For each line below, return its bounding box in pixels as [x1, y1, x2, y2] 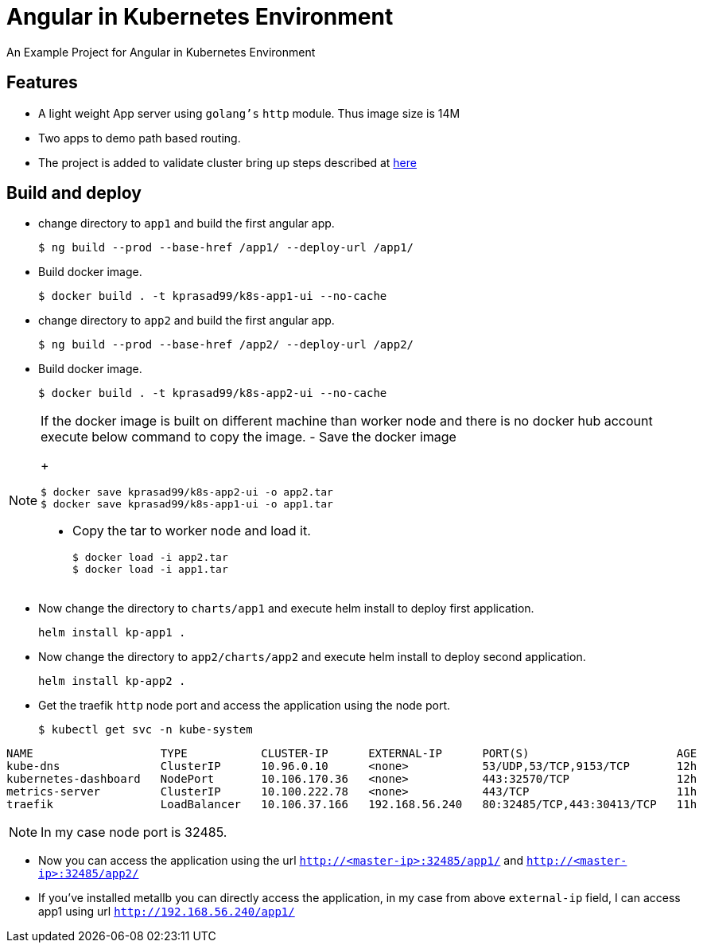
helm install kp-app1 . [38, 626, 186, 640]
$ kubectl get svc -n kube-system [38, 723, 253, 737]
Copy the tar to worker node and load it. [72, 523, 311, 539]
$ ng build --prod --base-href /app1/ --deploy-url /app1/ [38, 241, 414, 255]
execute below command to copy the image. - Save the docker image [41, 429, 456, 445]
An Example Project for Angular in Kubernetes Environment [6, 45, 316, 59]
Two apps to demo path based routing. [38, 130, 241, 145]
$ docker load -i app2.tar [72, 551, 228, 564]
